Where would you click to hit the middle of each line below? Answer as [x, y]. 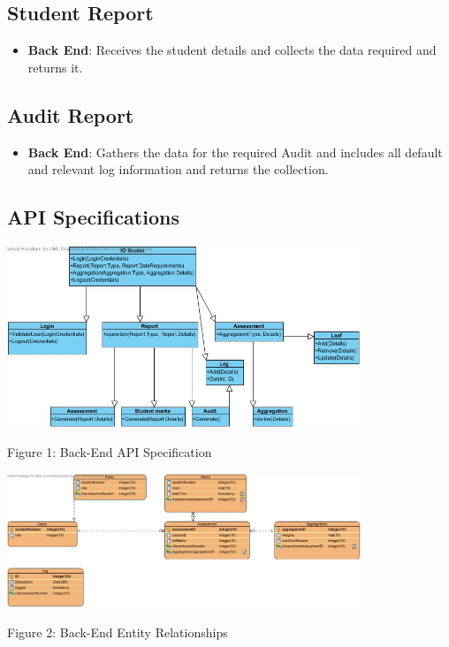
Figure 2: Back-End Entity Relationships [118, 632]
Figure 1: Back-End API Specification [110, 452]
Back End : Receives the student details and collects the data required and [232, 50]
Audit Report [71, 114]
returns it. [55, 67]
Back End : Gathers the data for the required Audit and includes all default [235, 152]
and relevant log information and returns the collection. [178, 169]
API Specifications [93, 217]
